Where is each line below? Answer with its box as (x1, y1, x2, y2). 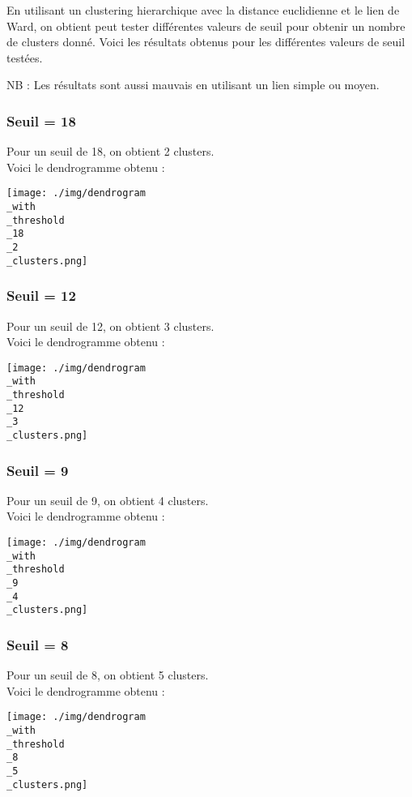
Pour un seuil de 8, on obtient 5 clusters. (6, 666, 209, 683)
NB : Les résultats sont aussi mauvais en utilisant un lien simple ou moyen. (6, 76, 380, 93)
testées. (6, 49, 43, 66)
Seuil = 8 (6, 634, 69, 654)
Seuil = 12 (6, 285, 76, 306)
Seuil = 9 (6, 460, 69, 480)
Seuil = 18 (6, 110, 76, 131)
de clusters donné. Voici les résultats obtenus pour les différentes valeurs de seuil (6, 33, 406, 50)
